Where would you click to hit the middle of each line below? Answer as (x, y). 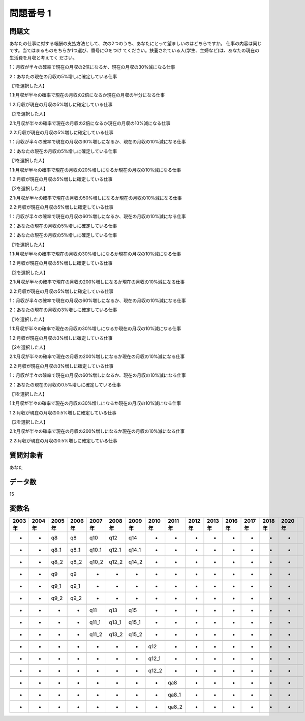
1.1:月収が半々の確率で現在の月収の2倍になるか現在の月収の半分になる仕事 (87, 95)
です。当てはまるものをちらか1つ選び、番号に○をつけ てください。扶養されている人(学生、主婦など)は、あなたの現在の (134, 50)
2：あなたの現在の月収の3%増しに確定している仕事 (63, 310)
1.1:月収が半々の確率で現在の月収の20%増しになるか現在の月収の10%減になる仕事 (95, 170)
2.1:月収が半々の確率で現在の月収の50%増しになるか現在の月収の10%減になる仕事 (96, 198)
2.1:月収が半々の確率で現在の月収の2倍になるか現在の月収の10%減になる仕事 (90, 123)
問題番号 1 (30, 13)
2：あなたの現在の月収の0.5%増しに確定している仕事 (65, 384)
